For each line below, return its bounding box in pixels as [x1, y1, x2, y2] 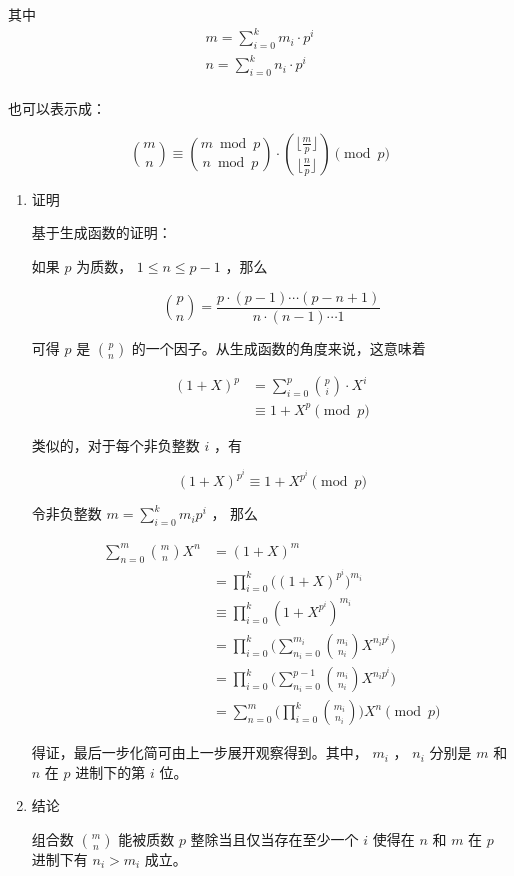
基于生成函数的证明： [31, 222, 172, 243]
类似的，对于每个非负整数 [31, 434, 200, 455]
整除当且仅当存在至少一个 [190, 828, 359, 849]
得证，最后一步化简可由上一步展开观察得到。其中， [31, 742, 368, 763]
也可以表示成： [8, 98, 106, 119]
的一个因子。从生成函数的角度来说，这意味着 [131, 337, 426, 358]
